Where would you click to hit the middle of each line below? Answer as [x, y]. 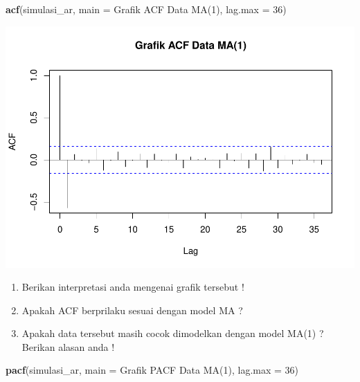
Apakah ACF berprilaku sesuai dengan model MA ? [132, 310]
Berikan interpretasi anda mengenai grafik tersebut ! [133, 287]
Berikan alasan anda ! [68, 346]
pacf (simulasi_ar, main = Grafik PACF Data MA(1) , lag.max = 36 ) [152, 370]
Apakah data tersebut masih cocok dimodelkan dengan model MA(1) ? [173, 333]
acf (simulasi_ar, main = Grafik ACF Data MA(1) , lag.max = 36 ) [146, 9]
